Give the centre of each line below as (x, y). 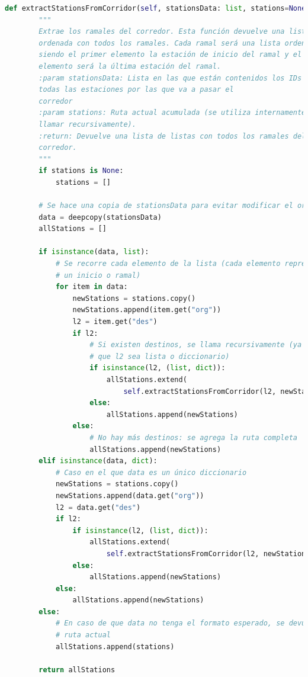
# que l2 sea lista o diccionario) (160, 356)
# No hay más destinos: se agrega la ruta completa (193, 437)
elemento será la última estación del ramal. (130, 66)
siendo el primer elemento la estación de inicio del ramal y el (170, 55)
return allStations (77, 670)
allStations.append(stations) (115, 646)
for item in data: (92, 287)
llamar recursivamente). (87, 124)
